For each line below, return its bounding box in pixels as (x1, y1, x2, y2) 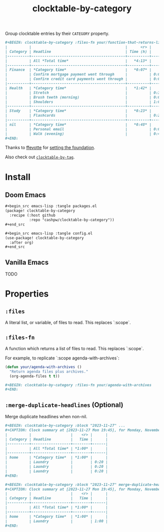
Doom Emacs (5, 191, 46, 199)
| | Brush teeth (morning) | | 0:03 (5, 95, 163, 100)
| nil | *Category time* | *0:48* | (5, 122, 152, 127)
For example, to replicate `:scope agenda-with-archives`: (5, 355, 120, 361)
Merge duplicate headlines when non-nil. (5, 414, 88, 420)
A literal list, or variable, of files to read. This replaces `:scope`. (5, 320, 131, 326)
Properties (5, 288, 49, 300)
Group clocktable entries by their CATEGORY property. (5, 30, 110, 37)
